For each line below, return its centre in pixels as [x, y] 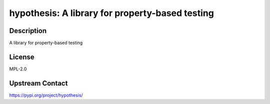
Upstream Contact [38, 83]
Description [28, 31]
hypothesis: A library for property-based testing [112, 13]
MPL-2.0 [18, 69]
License [22, 57]
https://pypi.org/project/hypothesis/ [46, 95]
